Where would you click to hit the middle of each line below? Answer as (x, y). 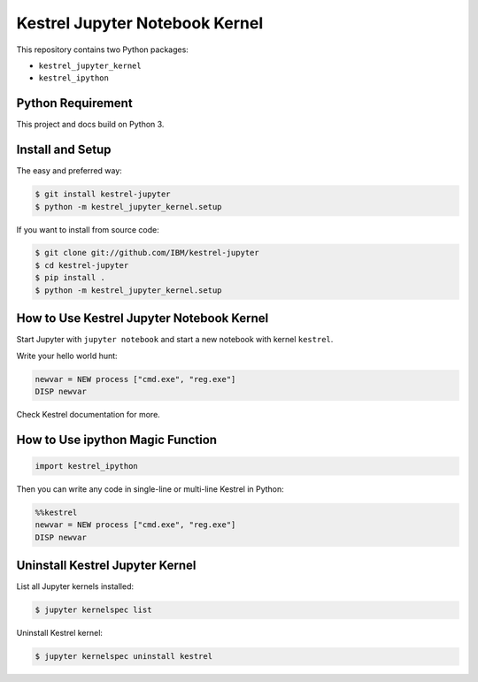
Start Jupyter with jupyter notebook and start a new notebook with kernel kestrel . (175, 340)
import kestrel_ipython (87, 466)
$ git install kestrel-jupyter (103, 194)
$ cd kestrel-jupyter (82, 265)
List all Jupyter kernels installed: (75, 586)
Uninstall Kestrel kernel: (60, 633)
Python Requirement (74, 103)
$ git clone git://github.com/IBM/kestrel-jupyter (147, 253)
